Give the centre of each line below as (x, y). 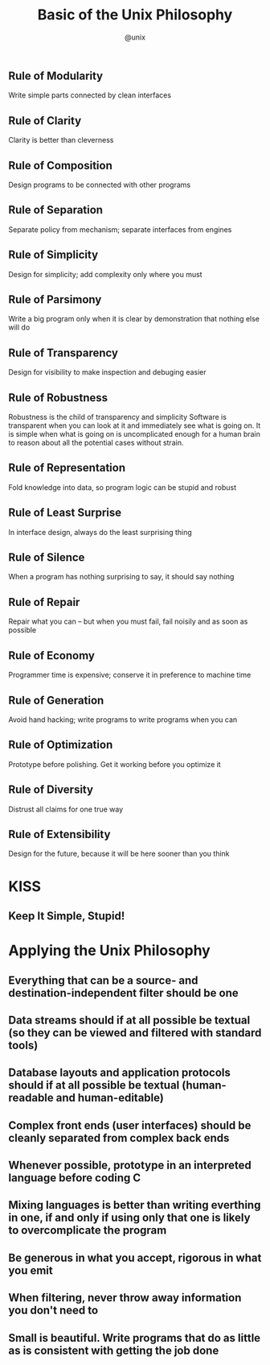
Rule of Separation (55, 210)
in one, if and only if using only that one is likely (129, 1218)
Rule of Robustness (58, 398)
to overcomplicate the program (88, 1230)
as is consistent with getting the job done (114, 1350)
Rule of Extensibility (59, 834)
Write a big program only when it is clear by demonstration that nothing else (134, 319)
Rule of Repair (44, 602)
